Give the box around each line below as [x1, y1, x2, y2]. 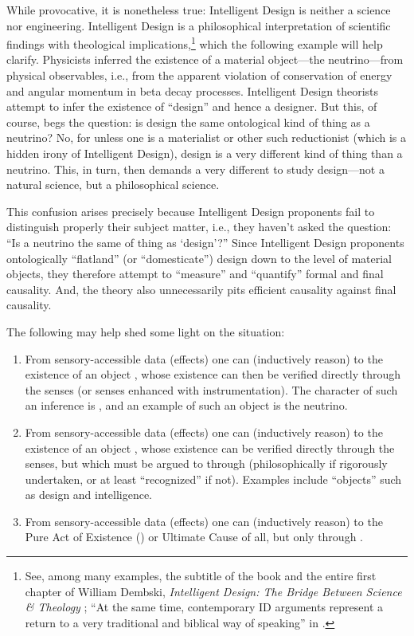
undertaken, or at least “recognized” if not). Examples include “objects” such [25, 470, 402, 487]
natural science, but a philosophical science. [6, 176, 220, 193]
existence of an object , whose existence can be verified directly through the [25, 439, 395, 456]
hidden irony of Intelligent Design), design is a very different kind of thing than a [6, 145, 403, 161]
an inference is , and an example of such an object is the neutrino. [25, 397, 348, 414]
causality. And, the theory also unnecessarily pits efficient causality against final [6, 281, 396, 297]
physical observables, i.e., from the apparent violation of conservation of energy [6, 67, 393, 84]
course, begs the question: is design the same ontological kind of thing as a [6, 113, 370, 130]
